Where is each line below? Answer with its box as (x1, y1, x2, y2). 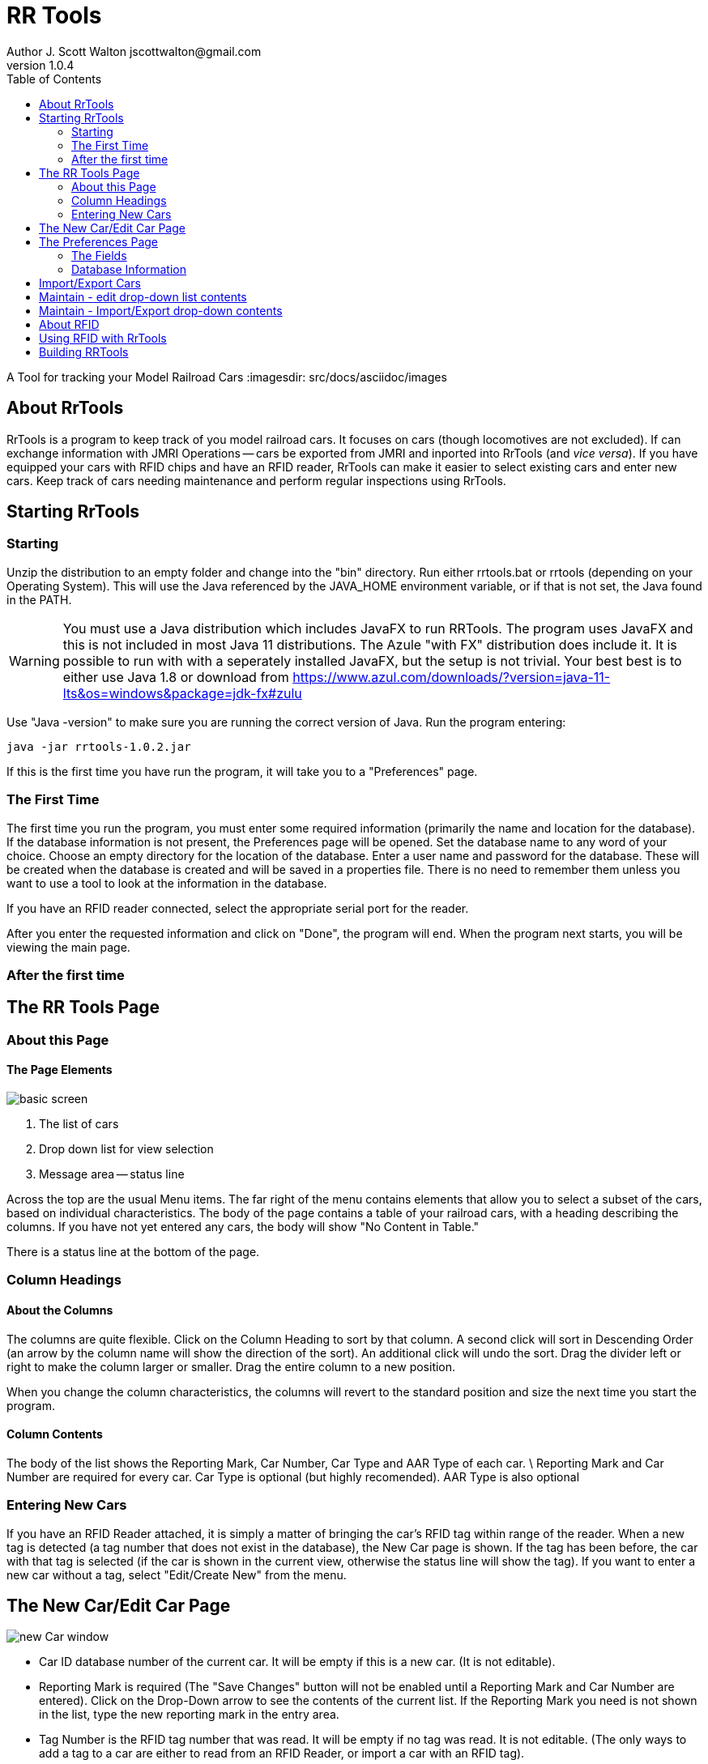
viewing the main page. (6, 940, 130, 954)
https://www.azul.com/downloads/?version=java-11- (292, 668, 611, 685)
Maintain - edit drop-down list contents (39, 289, 247, 304)
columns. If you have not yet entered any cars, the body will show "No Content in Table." (6, 1220, 480, 1234)
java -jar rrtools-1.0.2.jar (6, 739, 191, 753)
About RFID (39, 317, 100, 331)
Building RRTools (39, 344, 129, 359)
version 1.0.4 (6, 58, 75, 72)
